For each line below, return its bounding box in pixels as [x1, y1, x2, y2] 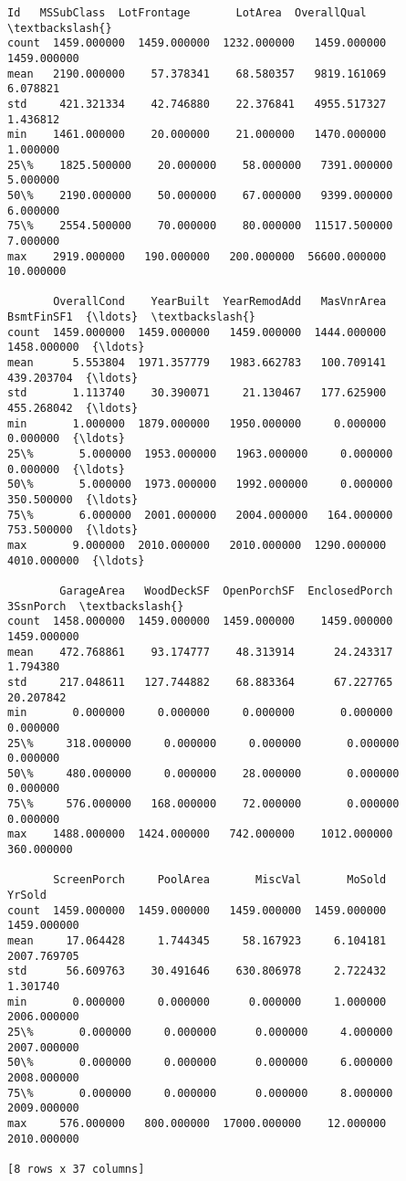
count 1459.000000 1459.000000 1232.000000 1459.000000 [7, 37, 387, 50]
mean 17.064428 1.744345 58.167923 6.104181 [7, 934, 387, 948]
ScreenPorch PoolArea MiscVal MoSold [53, 873, 387, 887]
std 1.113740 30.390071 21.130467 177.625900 [7, 386, 387, 400]
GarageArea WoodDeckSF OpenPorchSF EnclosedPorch [59, 584, 393, 597]
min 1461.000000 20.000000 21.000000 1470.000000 [7, 128, 387, 142]
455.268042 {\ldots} [7, 402, 139, 416]
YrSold [7, 889, 47, 902]
